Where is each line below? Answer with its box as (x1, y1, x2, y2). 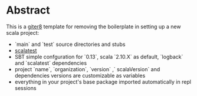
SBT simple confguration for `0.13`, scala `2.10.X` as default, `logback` (14, 53, 183, 60)
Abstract (6, 4, 50, 17)
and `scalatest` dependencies (14, 59, 87, 67)
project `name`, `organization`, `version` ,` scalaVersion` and (14, 65, 160, 72)
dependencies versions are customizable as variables (14, 72, 146, 79)
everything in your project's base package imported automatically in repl (14, 78, 192, 85)
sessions (14, 84, 37, 91)
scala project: (6, 29, 40, 36)
